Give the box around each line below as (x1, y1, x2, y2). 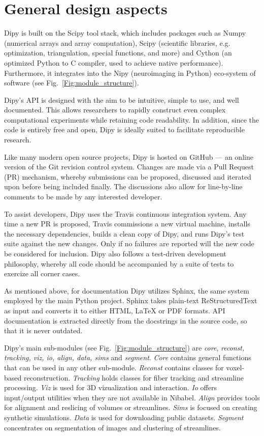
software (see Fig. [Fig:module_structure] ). (4, 77, 139, 88)
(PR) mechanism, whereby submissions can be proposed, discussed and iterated (4, 171, 251, 182)
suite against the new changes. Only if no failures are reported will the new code (4, 238, 254, 249)
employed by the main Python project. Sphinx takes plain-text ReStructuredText (4, 295, 257, 306)
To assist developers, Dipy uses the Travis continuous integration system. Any (4, 208, 247, 219)
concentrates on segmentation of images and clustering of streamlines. (4, 422, 221, 432)
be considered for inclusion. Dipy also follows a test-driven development (4, 248, 226, 258)
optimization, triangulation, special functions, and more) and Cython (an (4, 47, 232, 58)
